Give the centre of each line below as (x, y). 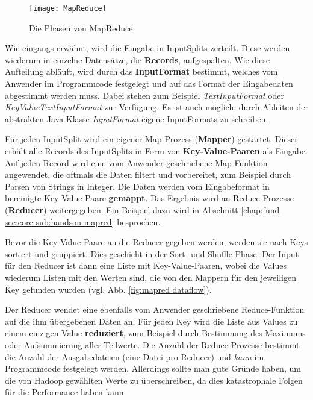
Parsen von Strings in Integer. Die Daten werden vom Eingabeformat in (137, 186)
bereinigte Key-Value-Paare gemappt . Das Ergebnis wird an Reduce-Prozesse (149, 198)
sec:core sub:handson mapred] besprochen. (83, 221)
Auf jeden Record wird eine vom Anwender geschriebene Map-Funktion (136, 162)
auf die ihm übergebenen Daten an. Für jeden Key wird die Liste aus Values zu (151, 321)
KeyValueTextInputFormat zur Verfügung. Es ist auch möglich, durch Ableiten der (156, 107)
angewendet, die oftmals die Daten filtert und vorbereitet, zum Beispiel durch (148, 174)
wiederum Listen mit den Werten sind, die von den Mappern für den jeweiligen (150, 277)
